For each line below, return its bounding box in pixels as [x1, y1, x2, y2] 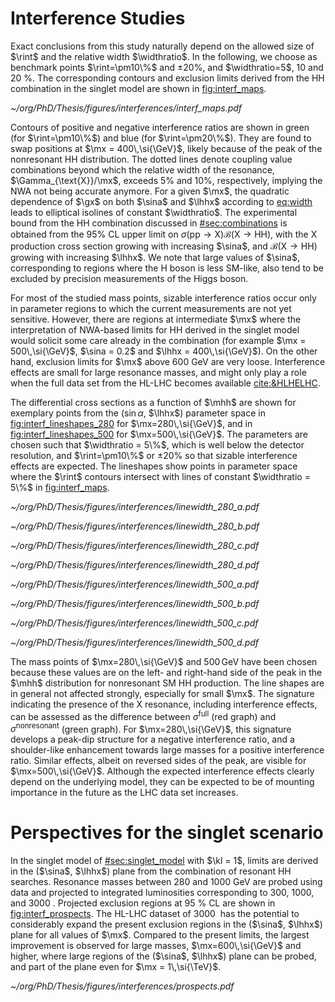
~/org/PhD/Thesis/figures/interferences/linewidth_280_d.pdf [10, 558, 260, 571]
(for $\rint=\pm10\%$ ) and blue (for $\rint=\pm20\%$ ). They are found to [10, 132, 312, 144]
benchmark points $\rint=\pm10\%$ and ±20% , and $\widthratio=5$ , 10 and [10, 61, 324, 73]
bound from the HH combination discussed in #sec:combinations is [10, 217, 288, 229]
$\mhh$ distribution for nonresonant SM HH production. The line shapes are [10, 677, 325, 689]
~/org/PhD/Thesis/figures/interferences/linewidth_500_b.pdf [10, 597, 260, 609]
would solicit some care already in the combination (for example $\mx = [10, 334, 307, 346]
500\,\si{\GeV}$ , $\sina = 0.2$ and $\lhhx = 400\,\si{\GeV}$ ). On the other [10, 345, 318, 357]
